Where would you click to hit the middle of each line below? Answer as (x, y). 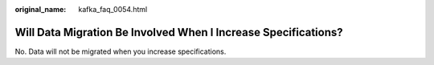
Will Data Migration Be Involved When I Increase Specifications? (179, 32)
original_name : (41, 9)
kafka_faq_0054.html (113, 9)
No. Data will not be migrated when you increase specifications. (121, 51)
